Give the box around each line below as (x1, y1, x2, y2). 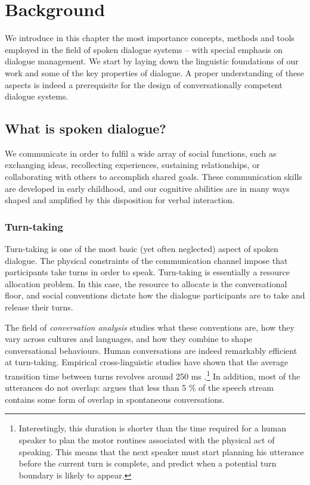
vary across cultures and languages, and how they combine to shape (5, 332, 253, 345)
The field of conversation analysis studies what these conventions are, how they (5, 321, 294, 333)
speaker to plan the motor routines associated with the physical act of (18, 434, 275, 446)
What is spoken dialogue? (5, 119, 166, 138)
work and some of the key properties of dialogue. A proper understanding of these (5, 66, 304, 79)
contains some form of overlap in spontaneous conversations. (5, 393, 225, 405)
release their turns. (5, 301, 73, 313)
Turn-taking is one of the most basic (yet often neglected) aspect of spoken (5, 242, 278, 255)
